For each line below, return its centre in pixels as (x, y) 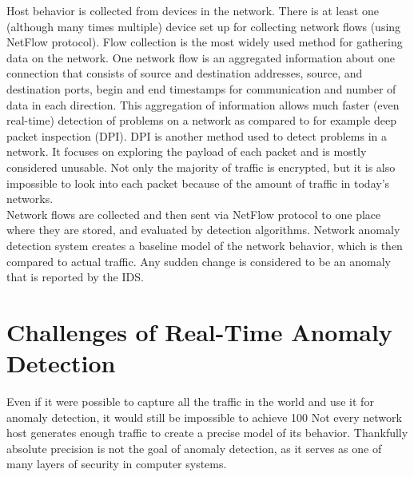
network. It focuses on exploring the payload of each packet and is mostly (187, 151)
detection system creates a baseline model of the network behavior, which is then (205, 245)
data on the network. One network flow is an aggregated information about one (201, 57)
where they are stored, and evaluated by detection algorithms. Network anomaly (203, 230)
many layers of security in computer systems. (117, 464)
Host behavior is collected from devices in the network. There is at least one (193, 10)
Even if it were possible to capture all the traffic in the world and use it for (190, 401)
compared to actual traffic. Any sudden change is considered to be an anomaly (199, 261)
